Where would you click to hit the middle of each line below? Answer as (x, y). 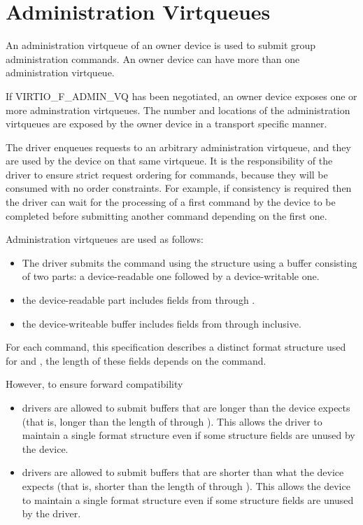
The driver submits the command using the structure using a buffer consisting (190, 262)
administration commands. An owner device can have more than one (153, 58)
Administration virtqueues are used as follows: (105, 239)
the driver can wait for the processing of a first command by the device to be (171, 202)
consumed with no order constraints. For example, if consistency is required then (179, 188)
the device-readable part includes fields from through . (138, 300)
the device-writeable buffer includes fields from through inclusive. (162, 323)
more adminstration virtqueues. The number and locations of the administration (178, 110)
